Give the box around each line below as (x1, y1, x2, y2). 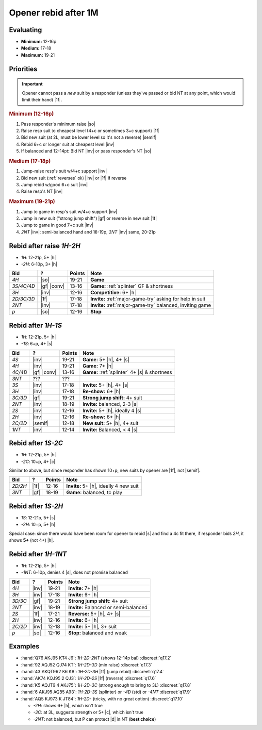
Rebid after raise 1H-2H (9, 242, 81, 250)
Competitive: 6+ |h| (90, 289, 136, 296)
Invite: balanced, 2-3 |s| (82, 400, 138, 407)
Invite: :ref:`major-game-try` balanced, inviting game (90, 302, 211, 309)
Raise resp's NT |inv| (21, 188, 63, 194)
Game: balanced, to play (66, 489, 123, 496)
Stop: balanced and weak (68, 629, 127, 636)
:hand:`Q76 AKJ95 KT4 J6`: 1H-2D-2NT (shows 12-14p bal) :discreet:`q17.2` (21, 655, 172, 661)
